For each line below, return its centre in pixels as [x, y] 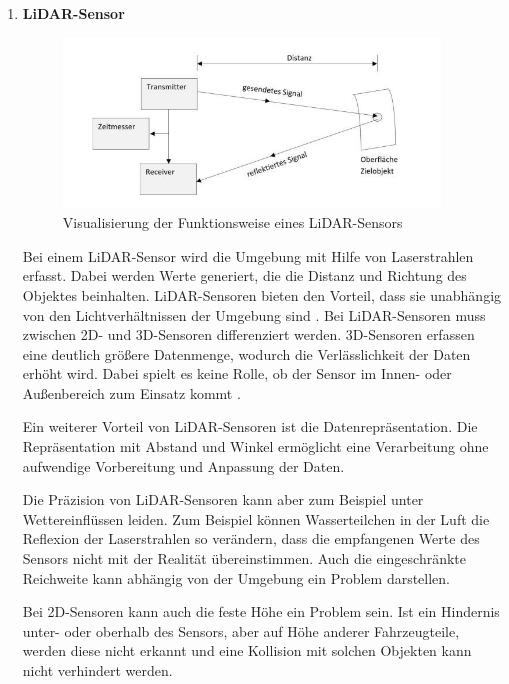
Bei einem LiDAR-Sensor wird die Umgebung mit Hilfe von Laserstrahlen [248, 255]
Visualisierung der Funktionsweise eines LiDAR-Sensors [232, 222]
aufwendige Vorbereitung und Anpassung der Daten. [183, 465]
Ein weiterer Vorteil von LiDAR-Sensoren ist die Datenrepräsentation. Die [250, 426]
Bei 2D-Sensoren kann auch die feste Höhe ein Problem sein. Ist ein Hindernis [261, 611]
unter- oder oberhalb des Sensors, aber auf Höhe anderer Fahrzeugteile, [241, 630]
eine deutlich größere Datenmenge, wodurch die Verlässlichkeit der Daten [246, 353]
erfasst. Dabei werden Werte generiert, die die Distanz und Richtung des [244, 275]
